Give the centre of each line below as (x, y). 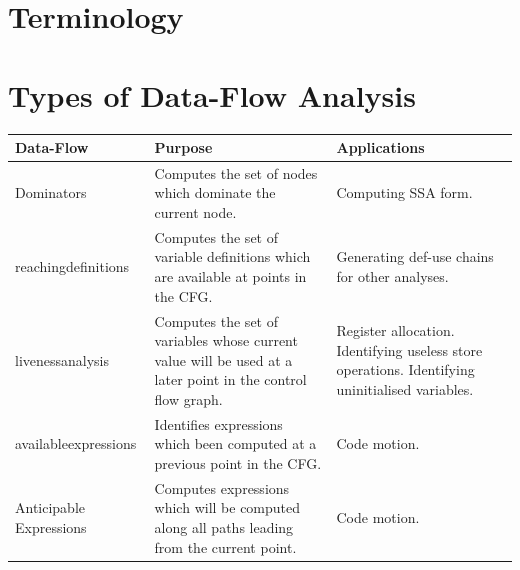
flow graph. (188, 398)
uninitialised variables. (405, 389)
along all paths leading (224, 526)
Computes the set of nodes (236, 172)
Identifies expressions (218, 423)
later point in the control (230, 379)
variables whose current (226, 340)
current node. (195, 212)
